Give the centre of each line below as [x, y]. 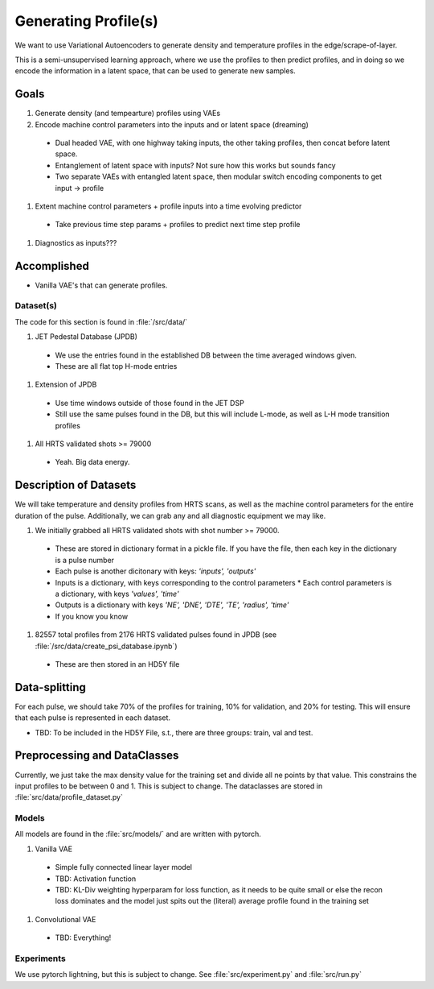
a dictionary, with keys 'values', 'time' [117, 594]
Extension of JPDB [66, 385]
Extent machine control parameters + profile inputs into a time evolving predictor [168, 206]
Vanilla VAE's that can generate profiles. [101, 285]
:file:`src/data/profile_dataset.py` [69, 797]
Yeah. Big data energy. [92, 462]
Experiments [40, 958]
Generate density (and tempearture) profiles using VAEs [128, 114]
